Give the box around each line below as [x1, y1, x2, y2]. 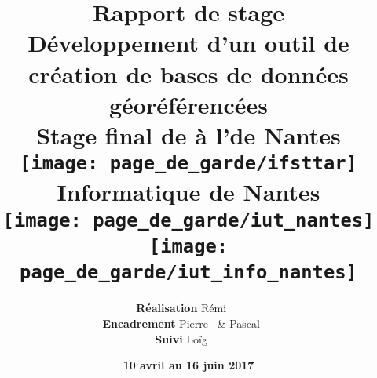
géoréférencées [108, 88, 269, 120]
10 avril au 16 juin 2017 [123, 357, 254, 373]
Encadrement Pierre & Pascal [102, 314, 260, 331]
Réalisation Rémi [136, 300, 227, 316]
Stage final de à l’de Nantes [36, 118, 341, 151]
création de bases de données [28, 57, 349, 89]
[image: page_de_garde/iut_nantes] [2, 209, 375, 231]
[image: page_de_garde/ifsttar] [20, 152, 357, 175]
